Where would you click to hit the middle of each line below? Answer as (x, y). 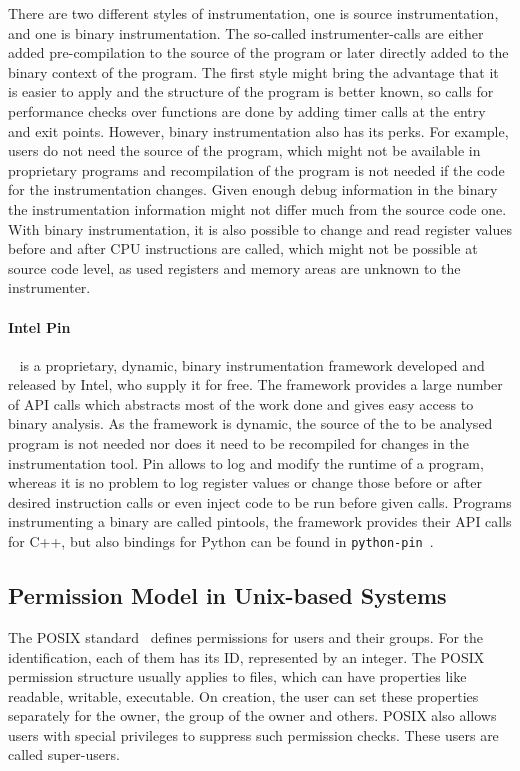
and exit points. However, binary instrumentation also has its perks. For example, (258, 130)
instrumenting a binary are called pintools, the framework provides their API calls (260, 521)
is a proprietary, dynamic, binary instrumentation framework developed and (252, 364)
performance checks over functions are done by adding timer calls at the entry (247, 110)
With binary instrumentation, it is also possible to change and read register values (260, 228)
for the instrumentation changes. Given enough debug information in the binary (253, 189)
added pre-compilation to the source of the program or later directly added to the (258, 52)
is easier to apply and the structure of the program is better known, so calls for (251, 91)
